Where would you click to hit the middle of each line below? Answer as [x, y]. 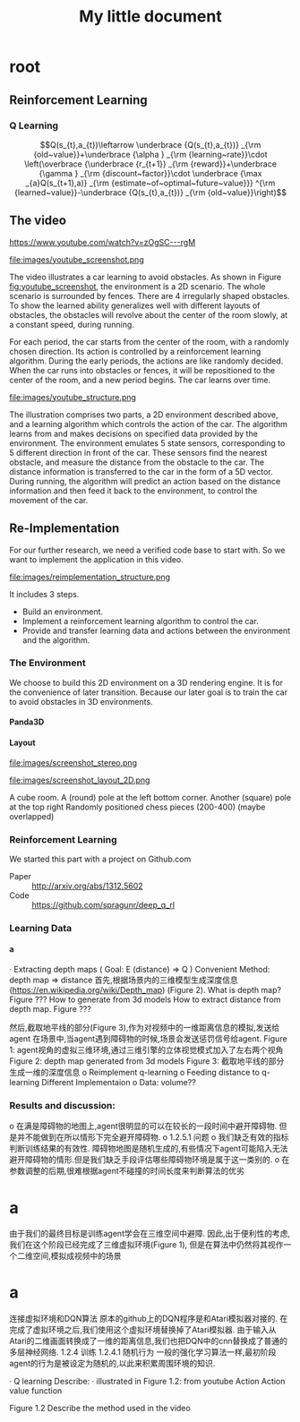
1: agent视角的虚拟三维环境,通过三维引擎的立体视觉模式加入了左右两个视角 [146, 1050]
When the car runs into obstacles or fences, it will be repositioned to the [142, 370]
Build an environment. [63, 612]
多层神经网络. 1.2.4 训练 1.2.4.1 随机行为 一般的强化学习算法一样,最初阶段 [143, 1352]
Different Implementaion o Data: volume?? [119, 1083]
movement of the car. [49, 500]
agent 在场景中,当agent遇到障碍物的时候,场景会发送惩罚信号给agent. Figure [149, 1039]
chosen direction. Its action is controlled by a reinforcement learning [135, 351]
